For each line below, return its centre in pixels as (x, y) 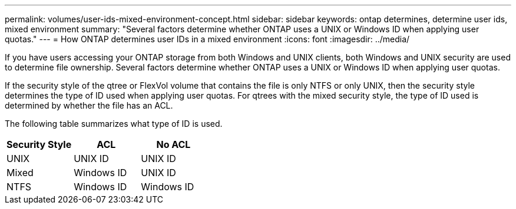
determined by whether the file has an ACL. (89, 105)
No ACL (173, 144)
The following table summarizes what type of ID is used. (114, 124)
